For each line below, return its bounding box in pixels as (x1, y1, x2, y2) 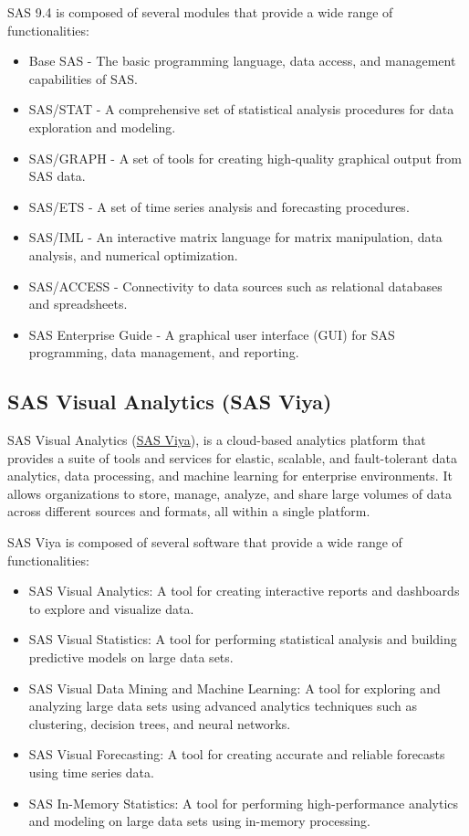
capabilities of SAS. (28, 69, 138, 88)
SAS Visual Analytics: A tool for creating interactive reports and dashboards (28, 581, 460, 600)
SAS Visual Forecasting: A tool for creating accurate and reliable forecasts (28, 745, 445, 764)
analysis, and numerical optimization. (28, 245, 238, 264)
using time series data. (28, 763, 154, 782)
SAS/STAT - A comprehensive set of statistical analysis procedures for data (28, 100, 454, 119)
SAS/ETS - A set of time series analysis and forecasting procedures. (28, 196, 410, 216)
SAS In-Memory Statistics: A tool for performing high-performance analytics (28, 793, 459, 812)
